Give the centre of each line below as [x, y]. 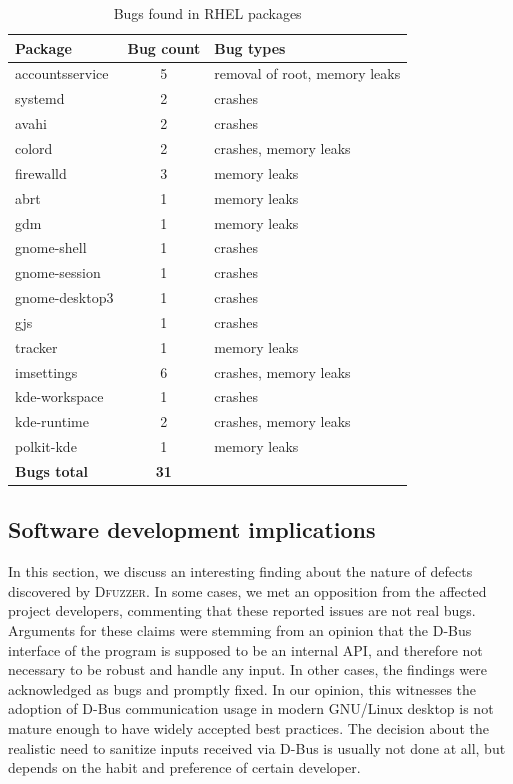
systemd [40, 98]
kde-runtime [52, 421]
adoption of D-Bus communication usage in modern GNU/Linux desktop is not [251, 708]
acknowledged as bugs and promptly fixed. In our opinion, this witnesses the [242, 688]
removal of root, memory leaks [307, 73]
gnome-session [58, 272]
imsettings [46, 371]
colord [34, 147]
